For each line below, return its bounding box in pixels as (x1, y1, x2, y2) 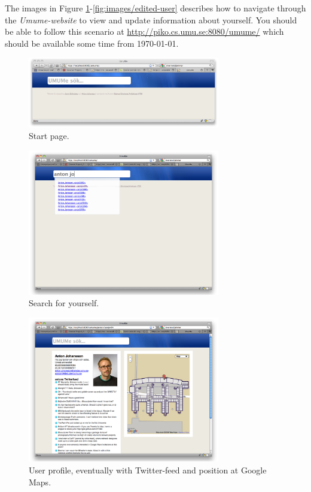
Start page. (29, 129, 69, 142)
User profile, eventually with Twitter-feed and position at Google (29, 464, 267, 476)
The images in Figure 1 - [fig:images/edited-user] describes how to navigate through (5, 2, 306, 14)
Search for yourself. (29, 297, 99, 309)
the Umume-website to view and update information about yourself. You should (5, 13, 297, 26)
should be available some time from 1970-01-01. (5, 37, 179, 49)
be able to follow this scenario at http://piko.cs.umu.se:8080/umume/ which (5, 25, 284, 38)
